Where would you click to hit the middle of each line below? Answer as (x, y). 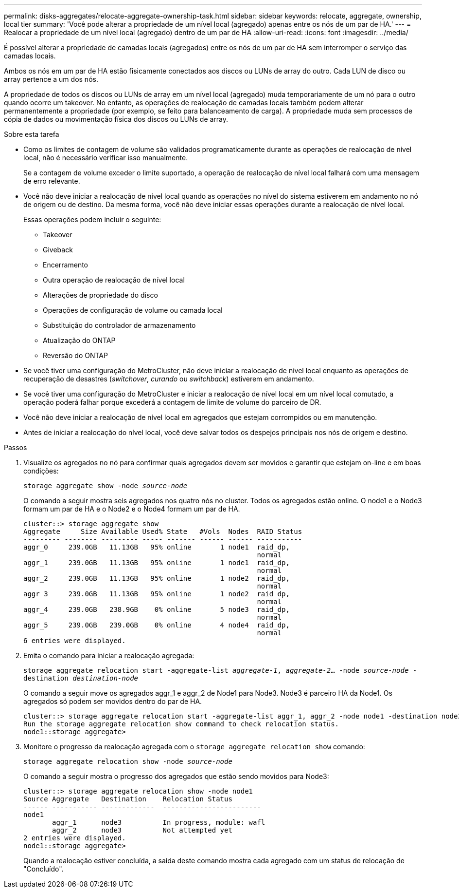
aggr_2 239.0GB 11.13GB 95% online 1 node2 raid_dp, (157, 578)
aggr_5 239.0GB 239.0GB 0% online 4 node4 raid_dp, (157, 625)
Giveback (58, 250)
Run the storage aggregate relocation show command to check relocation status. (181, 724)
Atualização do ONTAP (79, 340)
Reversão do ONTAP (75, 355)
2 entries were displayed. (75, 838)
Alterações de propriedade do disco (100, 295)
